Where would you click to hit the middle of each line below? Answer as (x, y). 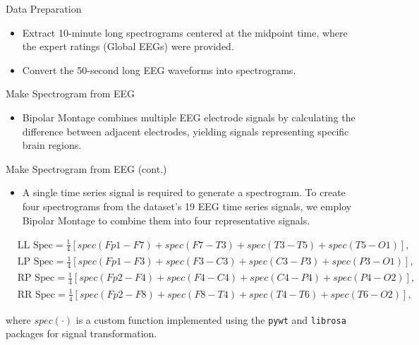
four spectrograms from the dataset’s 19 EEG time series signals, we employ (187, 206)
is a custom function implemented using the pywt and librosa (211, 319)
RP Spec (36, 278)
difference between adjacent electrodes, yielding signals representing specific (186, 131)
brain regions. (52, 145)
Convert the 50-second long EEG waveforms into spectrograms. (159, 69)
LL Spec (35, 245)
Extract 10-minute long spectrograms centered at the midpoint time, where (185, 32)
